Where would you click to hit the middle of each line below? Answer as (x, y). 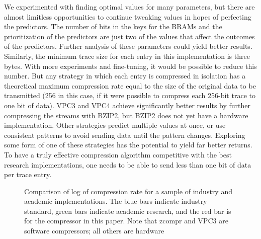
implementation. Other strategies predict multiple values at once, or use (115, 125)
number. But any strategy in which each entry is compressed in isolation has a (125, 76)
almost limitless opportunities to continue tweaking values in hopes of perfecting (128, 16)
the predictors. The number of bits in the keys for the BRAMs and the (113, 26)
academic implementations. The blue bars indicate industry (116, 201)
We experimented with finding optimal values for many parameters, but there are (129, 7)
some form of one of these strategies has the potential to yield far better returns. (128, 145)
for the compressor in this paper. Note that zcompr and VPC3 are (126, 221)
